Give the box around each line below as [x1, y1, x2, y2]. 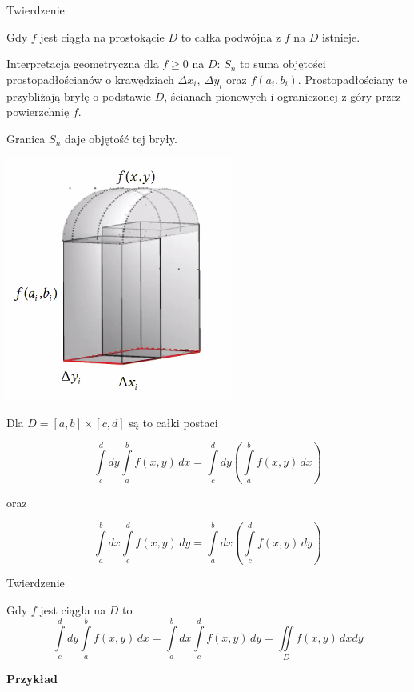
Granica [6, 130, 46, 146]
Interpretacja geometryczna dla [6, 55, 159, 72]
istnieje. [322, 28, 360, 45]
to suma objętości [240, 55, 326, 72]
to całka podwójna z [181, 28, 281, 45]
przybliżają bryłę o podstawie [6, 87, 152, 104]
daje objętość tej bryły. [64, 130, 177, 146]
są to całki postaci [129, 414, 218, 430]
